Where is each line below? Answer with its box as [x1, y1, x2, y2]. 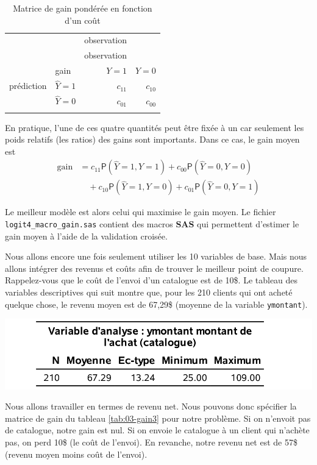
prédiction [9, 79, 47, 92]
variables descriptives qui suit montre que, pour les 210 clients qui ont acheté [5, 286, 293, 299]
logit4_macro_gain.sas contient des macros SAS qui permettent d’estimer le [5, 218, 299, 230]
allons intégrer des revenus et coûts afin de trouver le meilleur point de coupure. [5, 261, 304, 274]
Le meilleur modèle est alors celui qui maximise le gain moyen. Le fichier [5, 205, 276, 218]
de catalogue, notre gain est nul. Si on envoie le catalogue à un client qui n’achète [5, 424, 310, 436]
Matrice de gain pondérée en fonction [13, 2, 152, 14]
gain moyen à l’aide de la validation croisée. [5, 229, 168, 242]
